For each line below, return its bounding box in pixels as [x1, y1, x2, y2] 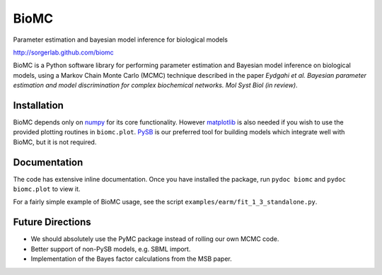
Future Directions [13, 216, 91, 228]
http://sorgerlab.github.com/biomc [13, 48, 115, 57]
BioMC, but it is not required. [13, 138, 97, 146]
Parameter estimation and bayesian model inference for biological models [13, 35, 228, 44]
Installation [13, 99, 64, 111]
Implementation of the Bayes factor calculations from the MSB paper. [30, 254, 233, 263]
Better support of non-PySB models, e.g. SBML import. [30, 245, 191, 253]
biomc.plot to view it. [13, 185, 81, 194]
